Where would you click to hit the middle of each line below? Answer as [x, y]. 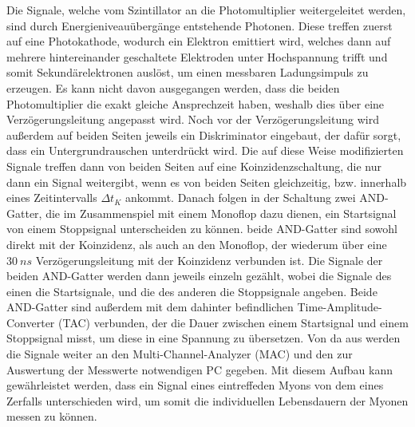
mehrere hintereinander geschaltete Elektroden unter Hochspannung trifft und [197, 56]
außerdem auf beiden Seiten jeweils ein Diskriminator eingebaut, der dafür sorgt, [204, 134]
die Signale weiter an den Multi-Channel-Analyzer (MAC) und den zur [180, 354]
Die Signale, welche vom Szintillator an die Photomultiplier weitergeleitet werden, [206, 10]
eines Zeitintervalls [52, 198]
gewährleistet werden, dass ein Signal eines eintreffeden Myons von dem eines [195, 385]
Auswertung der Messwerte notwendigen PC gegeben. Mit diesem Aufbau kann [200, 369]
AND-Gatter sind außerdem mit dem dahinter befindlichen [150, 307]
